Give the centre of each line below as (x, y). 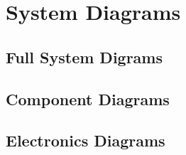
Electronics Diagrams (86, 140)
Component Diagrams (88, 98)
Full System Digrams (84, 57)
